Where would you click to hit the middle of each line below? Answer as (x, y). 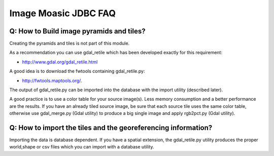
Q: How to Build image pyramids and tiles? (77, 31)
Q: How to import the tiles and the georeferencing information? (111, 128)
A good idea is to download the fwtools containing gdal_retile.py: (77, 71)
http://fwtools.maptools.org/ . (52, 81)
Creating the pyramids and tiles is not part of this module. (70, 44)
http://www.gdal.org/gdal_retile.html (60, 62)
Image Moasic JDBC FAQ (63, 13)
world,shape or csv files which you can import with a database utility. (82, 147)
